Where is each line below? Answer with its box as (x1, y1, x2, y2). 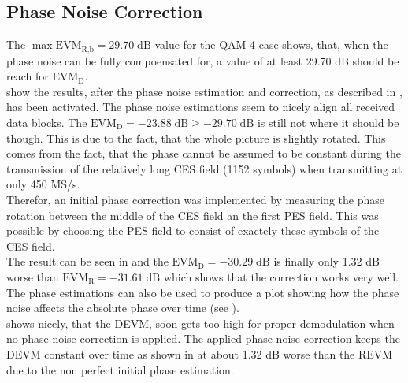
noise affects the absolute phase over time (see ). (6, 299, 239, 316)
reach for (6, 68, 49, 84)
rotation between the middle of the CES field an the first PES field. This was (6, 206, 379, 223)
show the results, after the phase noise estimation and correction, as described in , (6, 83, 402, 99)
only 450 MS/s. (6, 176, 80, 192)
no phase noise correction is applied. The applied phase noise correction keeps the (6, 330, 400, 347)
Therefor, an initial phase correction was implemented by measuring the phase (6, 191, 384, 207)
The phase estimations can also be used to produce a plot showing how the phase (6, 284, 399, 300)
